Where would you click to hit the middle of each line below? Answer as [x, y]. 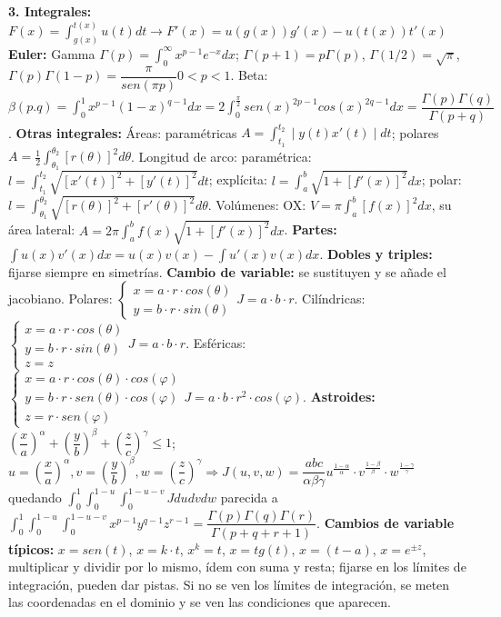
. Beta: [249, 75]
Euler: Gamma [52, 53]
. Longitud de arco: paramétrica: [221, 156]
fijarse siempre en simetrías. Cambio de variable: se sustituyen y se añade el [227, 271]
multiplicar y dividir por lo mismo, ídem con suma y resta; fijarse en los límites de [237, 567]
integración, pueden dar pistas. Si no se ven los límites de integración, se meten [229, 584]
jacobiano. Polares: [60, 299]
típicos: [31, 548]
